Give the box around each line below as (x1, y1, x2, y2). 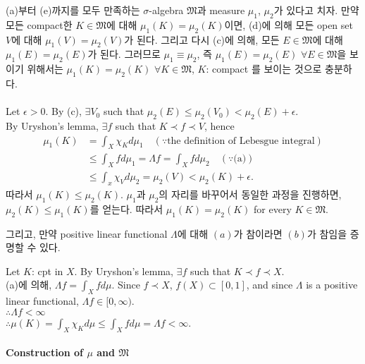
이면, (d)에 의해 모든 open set (224, 17, 353, 32)
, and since (246, 277, 293, 292)
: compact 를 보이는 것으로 (206, 61, 322, 76)
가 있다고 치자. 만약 (273, 3, 359, 17)
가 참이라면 (233, 226, 283, 241)
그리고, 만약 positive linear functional (6, 226, 168, 241)
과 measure (197, 3, 245, 17)
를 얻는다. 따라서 (89, 201, 163, 216)
